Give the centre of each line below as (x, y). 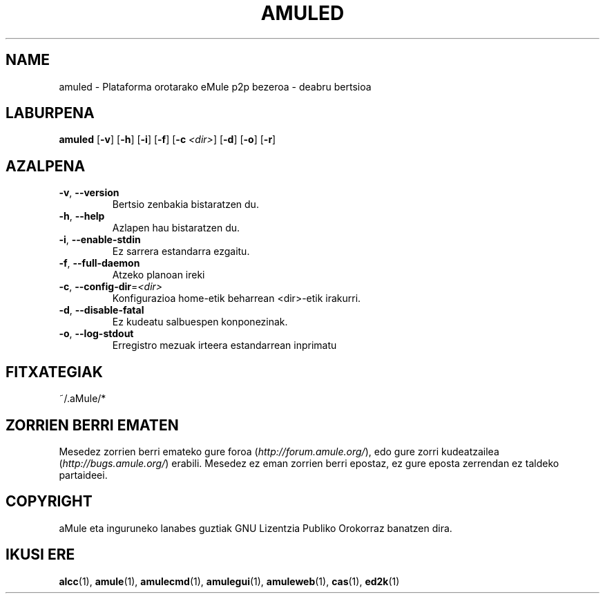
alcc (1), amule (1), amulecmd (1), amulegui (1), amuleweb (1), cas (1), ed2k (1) (229, 581)
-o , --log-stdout (96, 334)
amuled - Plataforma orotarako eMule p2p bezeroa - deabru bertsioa (215, 86)
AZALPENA (46, 166)
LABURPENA (50, 113)
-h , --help (82, 216)
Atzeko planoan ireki (159, 275)
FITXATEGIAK (54, 372)
